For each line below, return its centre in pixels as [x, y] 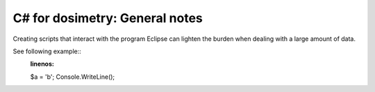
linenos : [42, 64]
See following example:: [47, 51]
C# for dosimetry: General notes [108, 18]
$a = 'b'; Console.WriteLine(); [73, 77]
